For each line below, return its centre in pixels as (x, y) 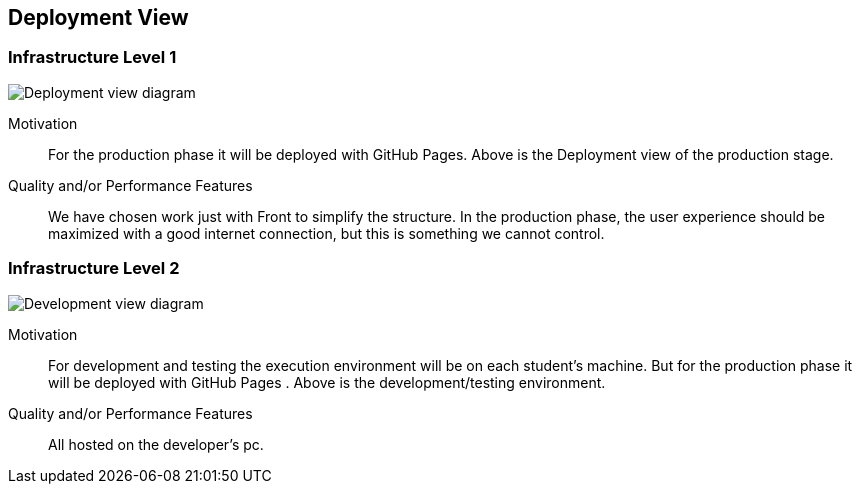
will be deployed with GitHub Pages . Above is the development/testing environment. (327, 382)
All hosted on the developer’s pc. (156, 444)
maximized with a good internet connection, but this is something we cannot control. (326, 233)
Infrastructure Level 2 (94, 268)
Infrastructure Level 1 (92, 57)
